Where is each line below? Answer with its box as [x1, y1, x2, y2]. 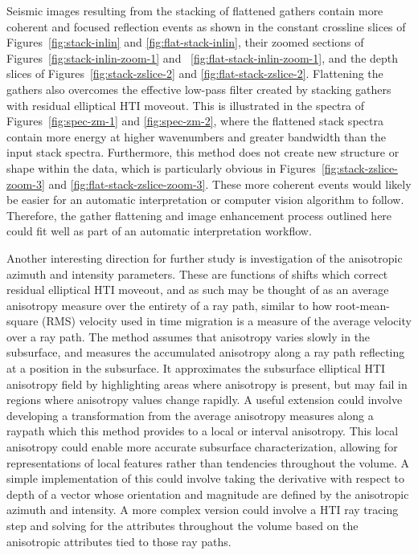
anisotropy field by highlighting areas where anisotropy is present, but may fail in [6, 375, 408, 392]
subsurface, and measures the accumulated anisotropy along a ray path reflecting [6, 344, 405, 361]
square [6, 312, 39, 329]
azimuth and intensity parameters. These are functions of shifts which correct [6, 265, 388, 282]
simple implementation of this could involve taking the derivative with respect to [6, 470, 404, 487]
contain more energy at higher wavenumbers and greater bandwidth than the [6, 128, 387, 145]
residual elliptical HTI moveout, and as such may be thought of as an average [6, 281, 389, 298]
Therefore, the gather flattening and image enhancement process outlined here [6, 206, 392, 223]
